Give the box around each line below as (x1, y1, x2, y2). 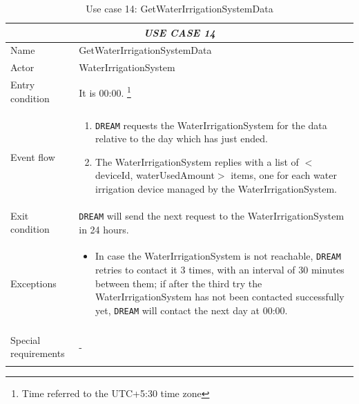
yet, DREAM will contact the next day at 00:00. (95, 302, 288, 317)
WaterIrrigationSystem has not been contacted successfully (95, 289, 345, 304)
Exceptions (10, 276, 57, 290)
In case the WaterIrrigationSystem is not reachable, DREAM (95, 249, 341, 263)
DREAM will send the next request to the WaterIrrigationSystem (79, 208, 345, 222)
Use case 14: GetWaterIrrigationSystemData (86, 1, 273, 15)
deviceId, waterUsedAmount (95, 168, 215, 182)
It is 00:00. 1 (79, 84, 131, 99)
